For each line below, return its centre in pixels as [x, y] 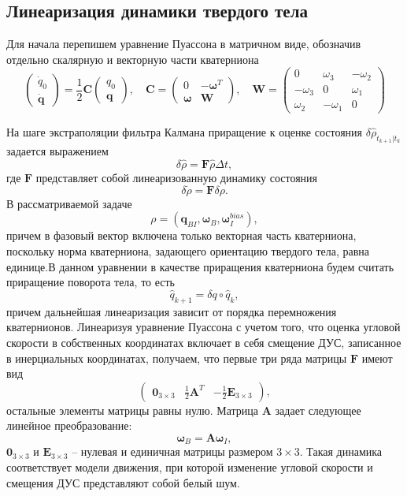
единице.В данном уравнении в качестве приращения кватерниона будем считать [200, 266]
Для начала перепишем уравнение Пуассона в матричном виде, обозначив [184, 44]
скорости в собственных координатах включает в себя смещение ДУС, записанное [204, 342]
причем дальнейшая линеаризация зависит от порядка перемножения [172, 311]
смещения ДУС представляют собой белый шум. [123, 482]
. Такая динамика [341, 451]
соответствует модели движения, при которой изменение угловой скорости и [190, 466]
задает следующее [318, 410]
